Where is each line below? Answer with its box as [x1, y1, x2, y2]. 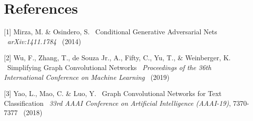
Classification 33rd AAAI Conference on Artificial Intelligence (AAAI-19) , [4, 97, 231, 108]
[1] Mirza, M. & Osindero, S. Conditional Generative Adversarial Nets [4, 26, 217, 37]
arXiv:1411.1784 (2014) [7, 36, 81, 46]
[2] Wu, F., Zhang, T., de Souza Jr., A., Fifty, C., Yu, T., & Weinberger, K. [4, 52, 231, 63]
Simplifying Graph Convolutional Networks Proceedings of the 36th [7, 62, 211, 72]
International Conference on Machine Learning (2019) [4, 72, 170, 82]
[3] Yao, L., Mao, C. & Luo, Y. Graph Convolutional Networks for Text [4, 88, 222, 98]
